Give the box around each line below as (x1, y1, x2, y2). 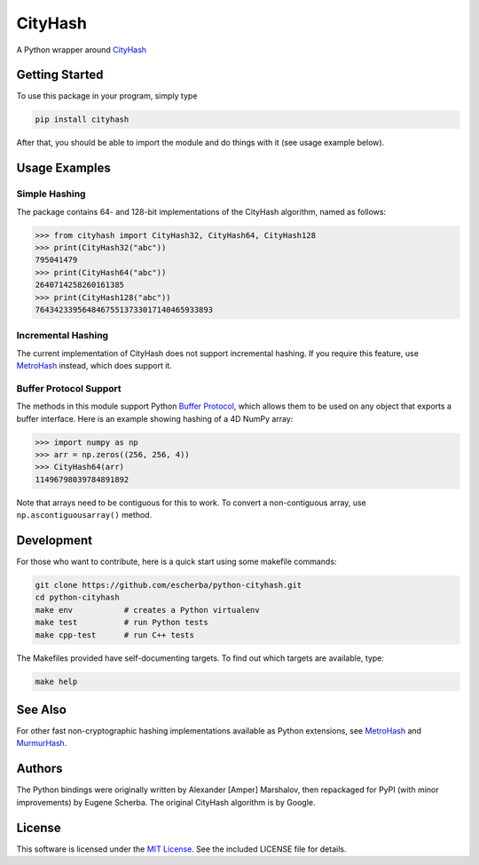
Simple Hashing (16, 187, 86, 200)
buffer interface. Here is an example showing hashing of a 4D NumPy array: (16, 413, 294, 424)
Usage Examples (16, 161, 111, 176)
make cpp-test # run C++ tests (35, 630, 195, 639)
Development (16, 533, 93, 548)
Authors (16, 761, 63, 776)
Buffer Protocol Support (16, 382, 122, 394)
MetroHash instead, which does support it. (16, 361, 172, 371)
